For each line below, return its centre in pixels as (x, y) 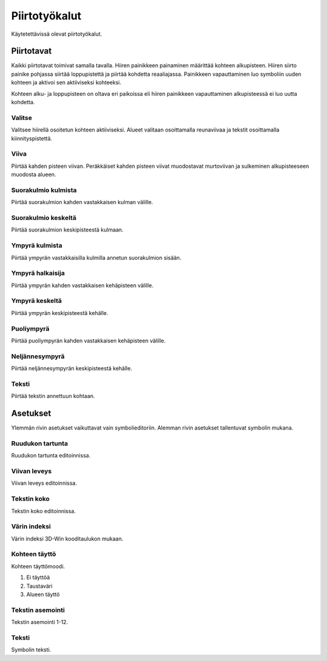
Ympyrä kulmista (37, 245)
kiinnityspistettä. (32, 138)
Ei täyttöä (38, 577)
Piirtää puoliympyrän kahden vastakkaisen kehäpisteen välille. (88, 340)
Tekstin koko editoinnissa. (43, 511)
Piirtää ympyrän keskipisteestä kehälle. (60, 313)
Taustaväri (39, 586)
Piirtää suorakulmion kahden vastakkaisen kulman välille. (82, 202)
